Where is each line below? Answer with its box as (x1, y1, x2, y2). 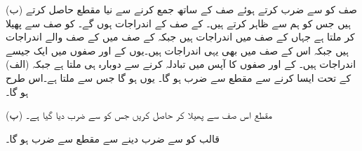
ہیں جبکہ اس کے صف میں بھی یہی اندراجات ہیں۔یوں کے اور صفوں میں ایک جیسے (6, 43, 349, 57)
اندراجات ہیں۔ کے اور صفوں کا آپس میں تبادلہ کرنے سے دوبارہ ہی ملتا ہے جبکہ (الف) (6, 57, 356, 71)
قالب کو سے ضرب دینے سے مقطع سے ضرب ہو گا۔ (6, 131, 220, 145)
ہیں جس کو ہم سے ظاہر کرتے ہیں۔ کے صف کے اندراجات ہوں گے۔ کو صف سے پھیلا (6, 15, 351, 30)
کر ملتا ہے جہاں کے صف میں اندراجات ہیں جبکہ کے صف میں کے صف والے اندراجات (6, 29, 355, 44)
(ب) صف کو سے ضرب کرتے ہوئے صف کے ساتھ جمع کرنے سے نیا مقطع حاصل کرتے (6, 2, 357, 16)
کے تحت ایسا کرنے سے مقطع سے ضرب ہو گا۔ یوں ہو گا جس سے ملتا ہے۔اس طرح (6, 70, 351, 85)
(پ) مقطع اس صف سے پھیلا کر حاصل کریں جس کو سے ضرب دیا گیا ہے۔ (6, 108, 272, 122)
